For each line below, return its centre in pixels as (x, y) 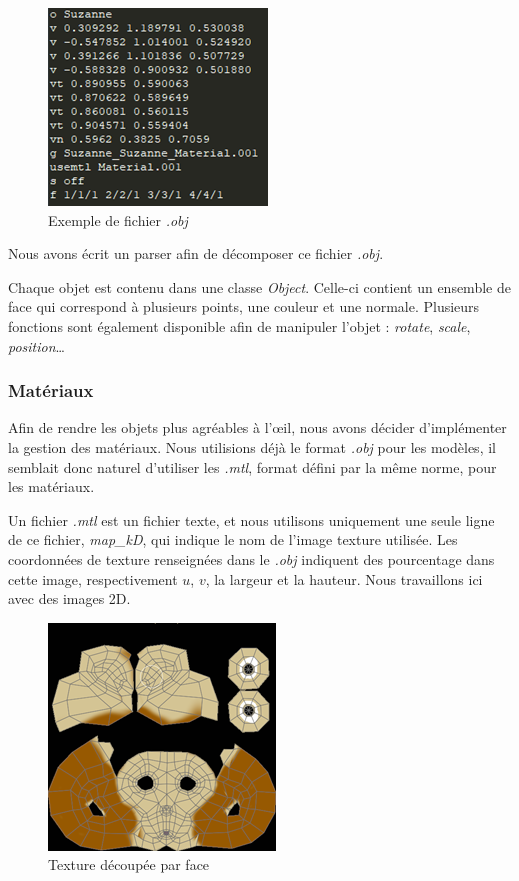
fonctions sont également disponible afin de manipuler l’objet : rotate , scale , (239, 325)
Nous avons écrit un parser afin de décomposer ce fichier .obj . (196, 253)
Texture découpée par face (129, 864)
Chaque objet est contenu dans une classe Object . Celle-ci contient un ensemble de (259, 286)
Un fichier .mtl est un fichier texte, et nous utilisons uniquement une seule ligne (251, 519)
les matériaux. (51, 486)
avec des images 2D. (69, 598)
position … (36, 345)
